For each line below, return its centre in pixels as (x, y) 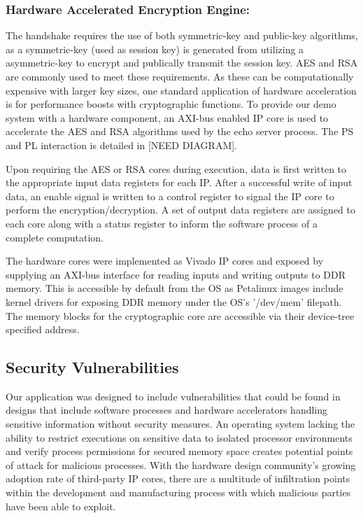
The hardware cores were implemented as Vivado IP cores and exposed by (165, 261)
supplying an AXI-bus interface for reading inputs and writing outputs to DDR (176, 274)
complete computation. (55, 237)
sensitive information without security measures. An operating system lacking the (180, 424)
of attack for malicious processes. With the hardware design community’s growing (181, 464)
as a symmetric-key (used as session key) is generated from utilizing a (155, 49)
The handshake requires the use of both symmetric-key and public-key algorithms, (182, 35)
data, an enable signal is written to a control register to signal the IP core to (170, 196)
